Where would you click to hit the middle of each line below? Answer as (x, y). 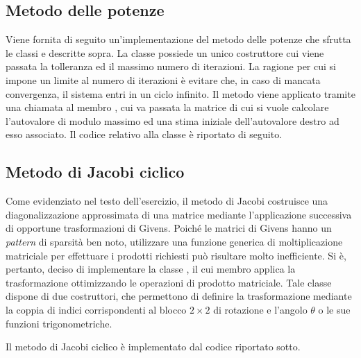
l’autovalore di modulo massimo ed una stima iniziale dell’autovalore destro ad (173, 120)
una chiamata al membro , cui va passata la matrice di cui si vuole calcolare (167, 107)
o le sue (334, 309)
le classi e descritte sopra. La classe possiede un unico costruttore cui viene (165, 52)
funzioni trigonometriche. (59, 323)
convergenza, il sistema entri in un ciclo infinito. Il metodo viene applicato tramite (180, 93)
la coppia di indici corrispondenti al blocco (96, 309)
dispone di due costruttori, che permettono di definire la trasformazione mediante (179, 296)
